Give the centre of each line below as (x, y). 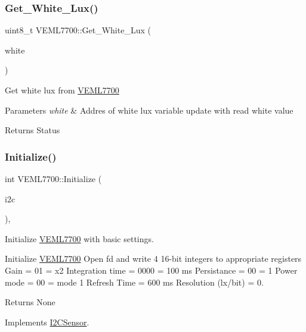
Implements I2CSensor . (47, 322)
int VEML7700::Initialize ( (53, 178)
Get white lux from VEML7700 (62, 90)
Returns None (30, 302)
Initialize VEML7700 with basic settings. (79, 238)
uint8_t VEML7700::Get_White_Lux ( (78, 30)
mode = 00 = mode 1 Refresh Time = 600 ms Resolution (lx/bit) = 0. (134, 282)
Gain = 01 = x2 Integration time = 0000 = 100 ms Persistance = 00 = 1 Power (151, 270)
